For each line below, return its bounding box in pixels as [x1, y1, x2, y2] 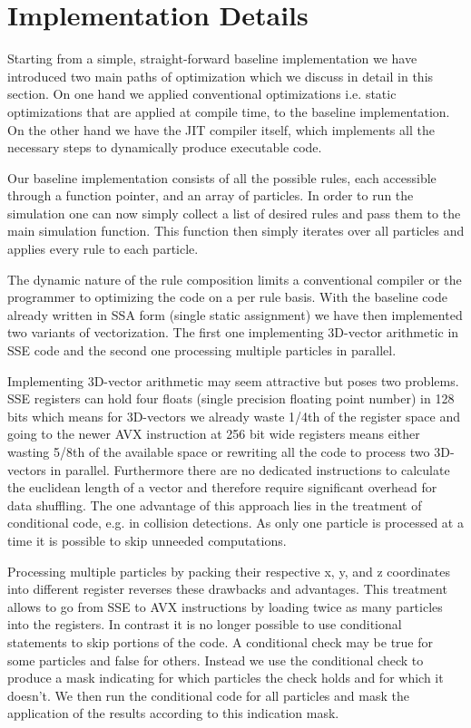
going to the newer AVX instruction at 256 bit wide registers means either [7, 424, 420, 443]
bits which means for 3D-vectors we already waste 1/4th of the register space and [7, 406, 460, 425]
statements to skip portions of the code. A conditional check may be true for [7, 632, 434, 651]
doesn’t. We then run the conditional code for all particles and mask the [7, 685, 409, 704]
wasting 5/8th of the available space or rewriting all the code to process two [7, 442, 430, 461]
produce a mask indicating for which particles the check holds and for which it [7, 668, 444, 687]
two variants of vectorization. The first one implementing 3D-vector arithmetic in [7, 323, 459, 342]
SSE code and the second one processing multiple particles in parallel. [7, 341, 397, 360]
